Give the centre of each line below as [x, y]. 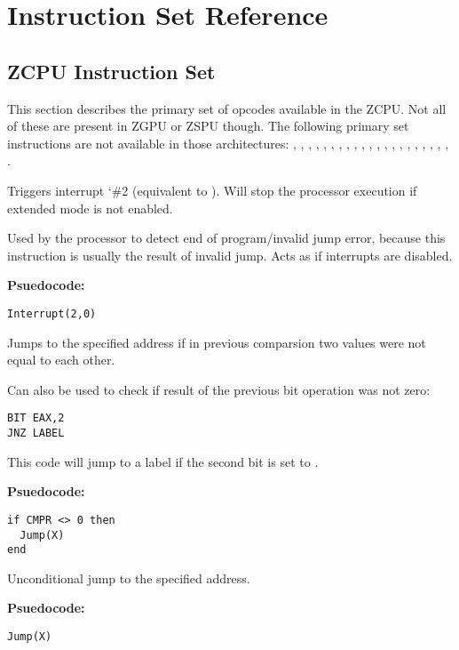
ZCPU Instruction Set [111, 71]
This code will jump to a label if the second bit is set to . [163, 461]
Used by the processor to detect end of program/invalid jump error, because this [226, 238]
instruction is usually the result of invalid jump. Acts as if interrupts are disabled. [230, 255]
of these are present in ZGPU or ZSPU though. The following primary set [208, 126]
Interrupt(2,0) [52, 313]
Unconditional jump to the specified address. [129, 578]
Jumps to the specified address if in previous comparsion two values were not [217, 342]
